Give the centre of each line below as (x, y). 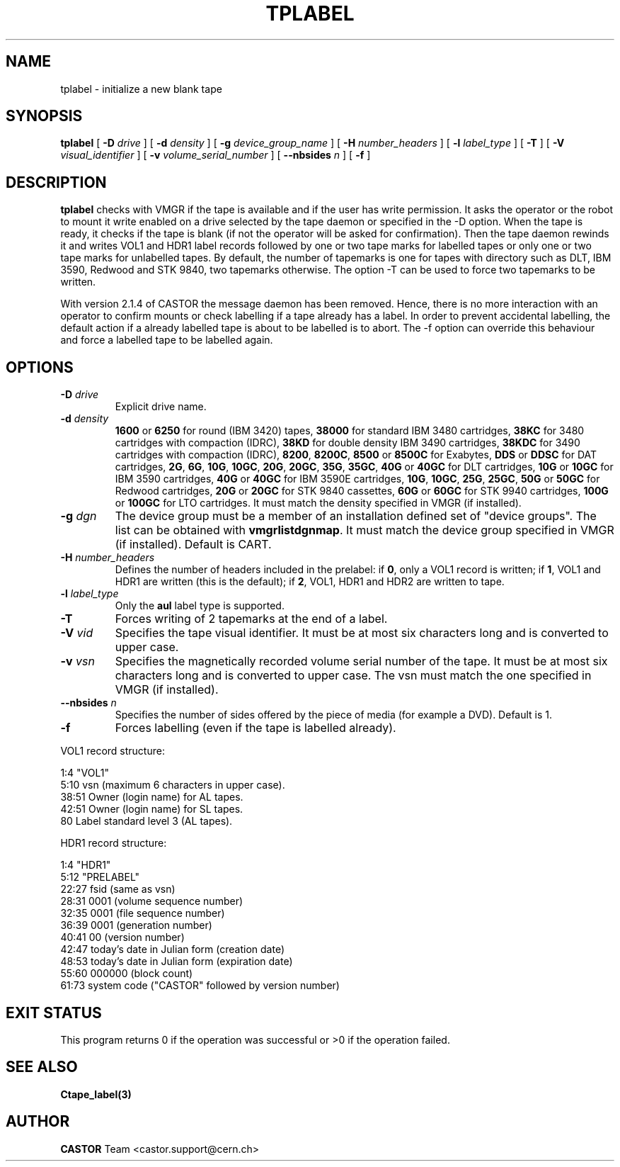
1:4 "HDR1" (86, 865)
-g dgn (79, 516)
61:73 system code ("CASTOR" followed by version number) (200, 986)
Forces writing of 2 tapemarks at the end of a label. (251, 619)
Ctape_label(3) (96, 1094)
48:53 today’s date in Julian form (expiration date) (177, 962)
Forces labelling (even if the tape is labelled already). (256, 728)
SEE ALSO (42, 1067)
